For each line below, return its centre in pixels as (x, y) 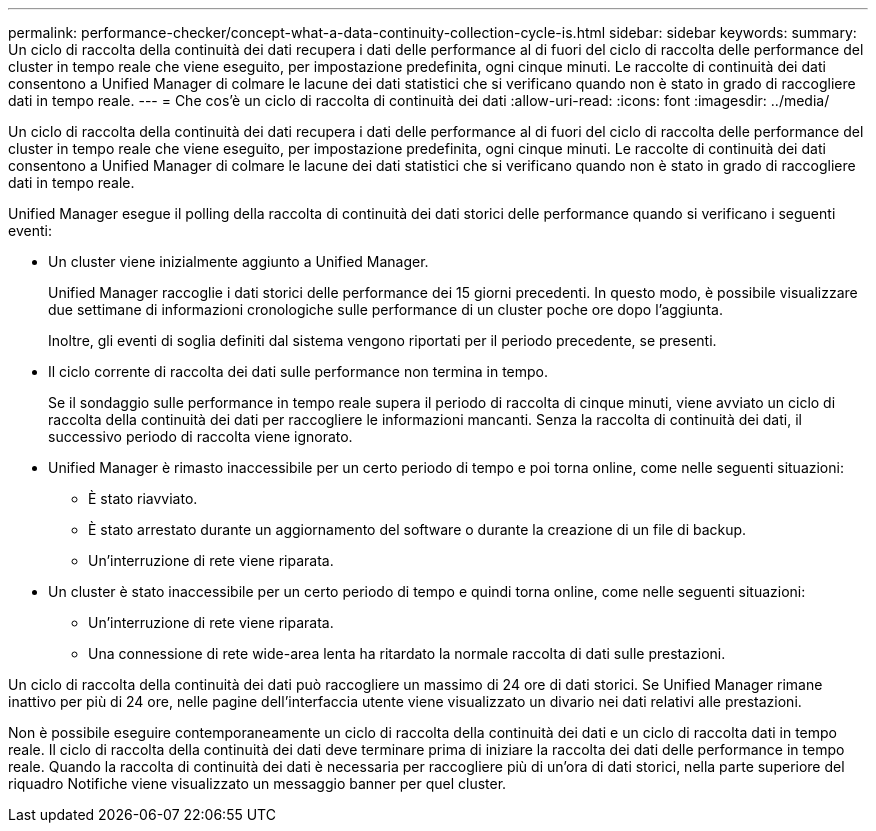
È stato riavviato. (143, 498)
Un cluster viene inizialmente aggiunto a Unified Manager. (238, 261)
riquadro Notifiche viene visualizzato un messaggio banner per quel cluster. (257, 783)
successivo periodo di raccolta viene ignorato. (200, 436)
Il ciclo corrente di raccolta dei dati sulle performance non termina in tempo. (298, 371)
